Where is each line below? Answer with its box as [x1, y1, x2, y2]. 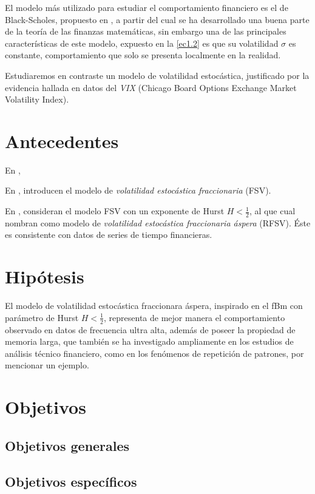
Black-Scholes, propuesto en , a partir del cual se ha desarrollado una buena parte [5, 13, 310, 25]
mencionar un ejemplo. [5, 359, 89, 371]
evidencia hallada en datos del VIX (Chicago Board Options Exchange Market [5, 81, 297, 93]
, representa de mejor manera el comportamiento [104, 311, 285, 323]
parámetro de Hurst [5, 311, 79, 323]
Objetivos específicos [5, 472, 137, 490]
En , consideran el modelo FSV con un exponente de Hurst [5, 205, 225, 217]
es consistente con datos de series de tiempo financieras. [5, 228, 212, 241]
